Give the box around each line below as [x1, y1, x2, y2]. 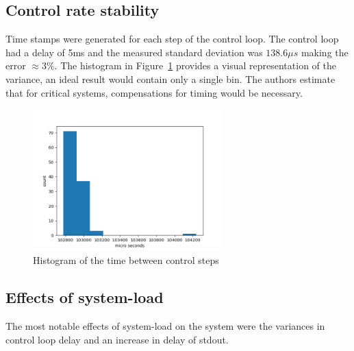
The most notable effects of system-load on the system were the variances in [5, 319, 325, 333]
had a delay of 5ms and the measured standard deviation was [5, 45, 263, 59]
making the [301, 45, 349, 59]
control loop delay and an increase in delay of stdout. [5, 332, 229, 346]
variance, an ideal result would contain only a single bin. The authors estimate [5, 71, 336, 86]
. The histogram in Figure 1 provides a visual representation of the [54, 58, 336, 73]
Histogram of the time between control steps [33, 253, 219, 267]
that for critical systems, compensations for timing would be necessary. [5, 85, 303, 99]
